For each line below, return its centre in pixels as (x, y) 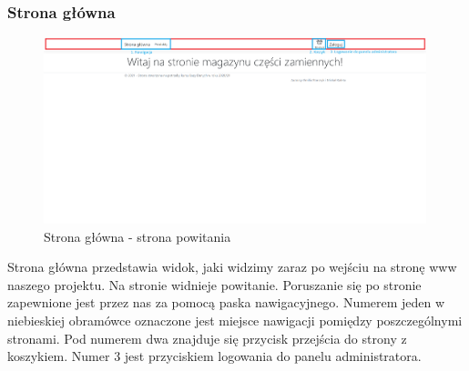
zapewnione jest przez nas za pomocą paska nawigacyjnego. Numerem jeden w (226, 302)
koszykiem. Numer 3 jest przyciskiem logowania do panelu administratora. (214, 356)
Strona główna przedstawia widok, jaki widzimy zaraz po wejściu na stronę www (232, 267)
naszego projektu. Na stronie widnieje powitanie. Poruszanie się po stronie (214, 284)
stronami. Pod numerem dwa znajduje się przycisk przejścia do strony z (207, 338)
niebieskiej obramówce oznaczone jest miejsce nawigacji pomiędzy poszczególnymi (235, 320)
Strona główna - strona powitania (138, 236)
